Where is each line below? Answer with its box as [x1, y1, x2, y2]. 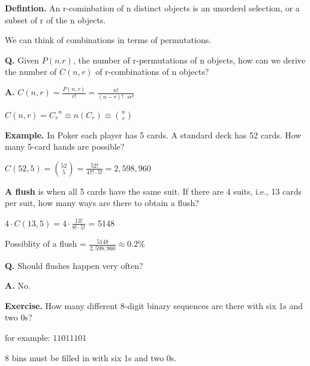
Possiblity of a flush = [5, 237, 86, 250]
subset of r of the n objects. [5, 13, 106, 26]
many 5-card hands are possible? [5, 140, 125, 153]
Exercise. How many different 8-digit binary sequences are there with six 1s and [5, 299, 303, 311]
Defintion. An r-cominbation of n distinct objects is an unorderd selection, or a [5, 2, 300, 14]
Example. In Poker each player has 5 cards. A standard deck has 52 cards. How [5, 128, 302, 141]
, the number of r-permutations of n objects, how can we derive [73, 53, 306, 66]
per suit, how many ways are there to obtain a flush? [5, 196, 199, 209]
